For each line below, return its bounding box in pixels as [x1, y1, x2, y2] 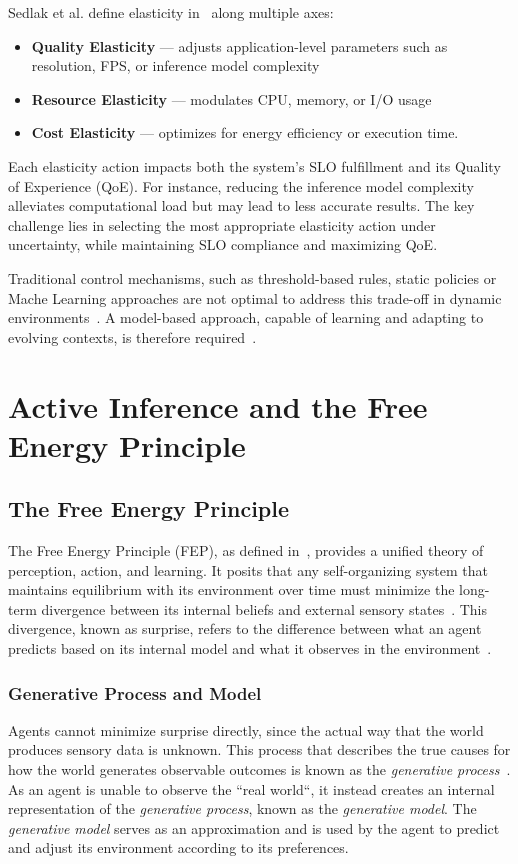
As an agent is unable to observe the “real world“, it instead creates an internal [8, 778, 495, 799]
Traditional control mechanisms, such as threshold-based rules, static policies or [8, 267, 497, 288]
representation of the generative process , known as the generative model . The [8, 798, 477, 819]
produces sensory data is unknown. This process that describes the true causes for [8, 739, 511, 760]
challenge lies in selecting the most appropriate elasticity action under [8, 214, 436, 235]
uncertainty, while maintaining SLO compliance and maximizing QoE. [8, 234, 438, 255]
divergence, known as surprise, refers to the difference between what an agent [8, 618, 482, 639]
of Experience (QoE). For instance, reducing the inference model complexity [8, 175, 474, 196]
